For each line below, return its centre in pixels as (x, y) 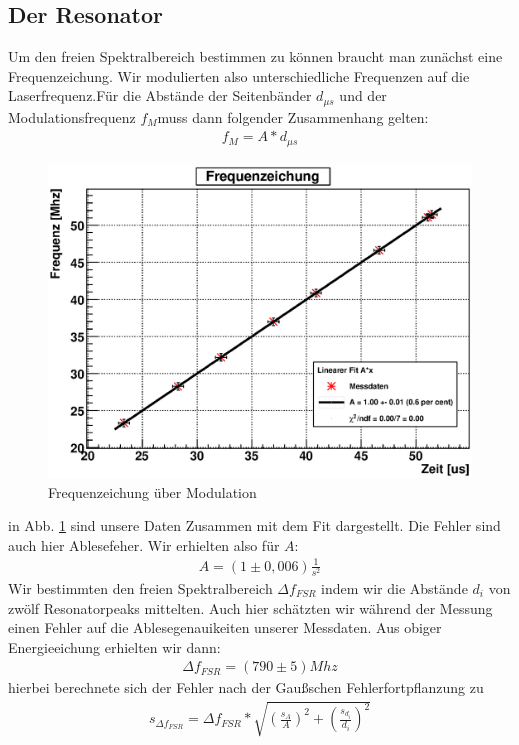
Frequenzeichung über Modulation (152, 491)
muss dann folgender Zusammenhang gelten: (293, 116)
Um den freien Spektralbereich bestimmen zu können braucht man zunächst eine (255, 56)
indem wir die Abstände (394, 588)
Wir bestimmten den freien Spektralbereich (140, 588)
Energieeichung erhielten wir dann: (114, 646)
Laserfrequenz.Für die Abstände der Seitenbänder (160, 95)
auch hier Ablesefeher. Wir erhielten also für (144, 544)
